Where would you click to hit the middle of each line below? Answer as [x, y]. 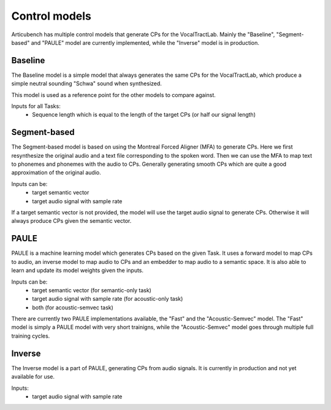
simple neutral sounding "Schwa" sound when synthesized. [87, 83]
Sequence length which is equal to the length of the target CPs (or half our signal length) [144, 115]
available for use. [33, 377]
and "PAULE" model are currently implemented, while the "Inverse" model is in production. [145, 42]
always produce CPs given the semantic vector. [71, 221]
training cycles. [31, 336]
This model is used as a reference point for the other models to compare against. [113, 95]
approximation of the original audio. [56, 172]
